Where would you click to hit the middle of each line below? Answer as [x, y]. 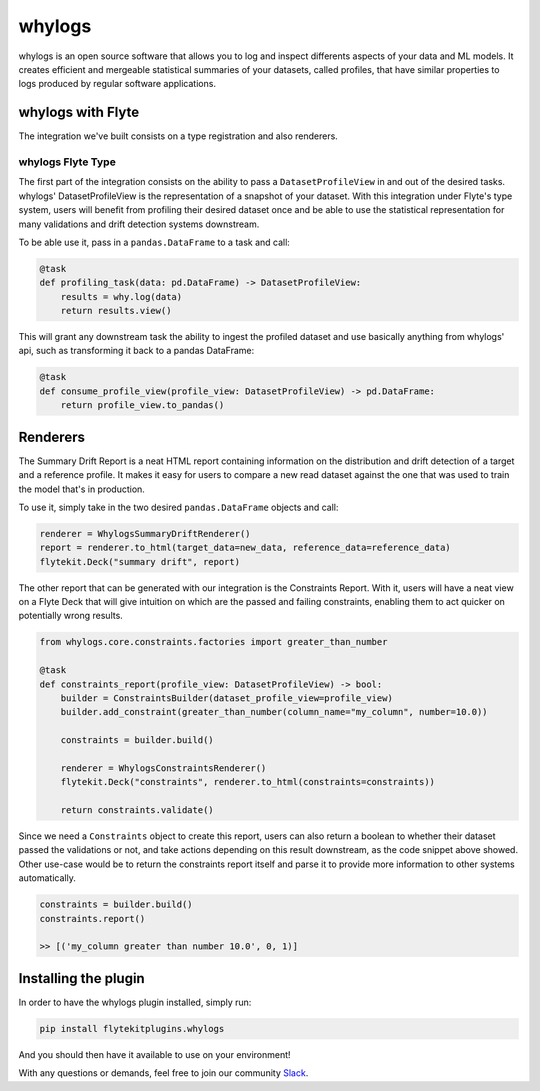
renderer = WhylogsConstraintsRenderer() [163, 768]
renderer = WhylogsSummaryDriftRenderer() [145, 533]
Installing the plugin [81, 978]
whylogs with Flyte [79, 112]
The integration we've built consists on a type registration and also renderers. [178, 136]
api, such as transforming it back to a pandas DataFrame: [136, 351]
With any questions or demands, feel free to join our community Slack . [163, 1073]
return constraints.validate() [137, 810]
